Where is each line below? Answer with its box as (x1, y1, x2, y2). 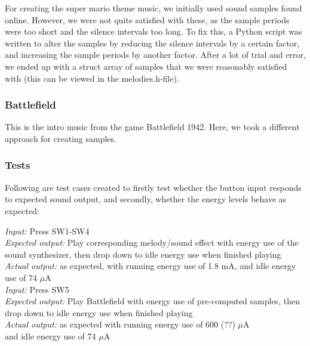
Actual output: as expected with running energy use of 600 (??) (5, 318, 235, 330)
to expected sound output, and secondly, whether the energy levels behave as (5, 193, 287, 205)
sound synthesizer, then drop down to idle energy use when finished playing (5, 248, 281, 260)
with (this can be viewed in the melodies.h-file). (5, 72, 179, 84)
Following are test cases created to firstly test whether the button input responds (5, 181, 302, 193)
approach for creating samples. (5, 132, 116, 144)
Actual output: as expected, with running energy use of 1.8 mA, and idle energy (5, 259, 296, 272)
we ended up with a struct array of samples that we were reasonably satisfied (5, 60, 287, 72)
